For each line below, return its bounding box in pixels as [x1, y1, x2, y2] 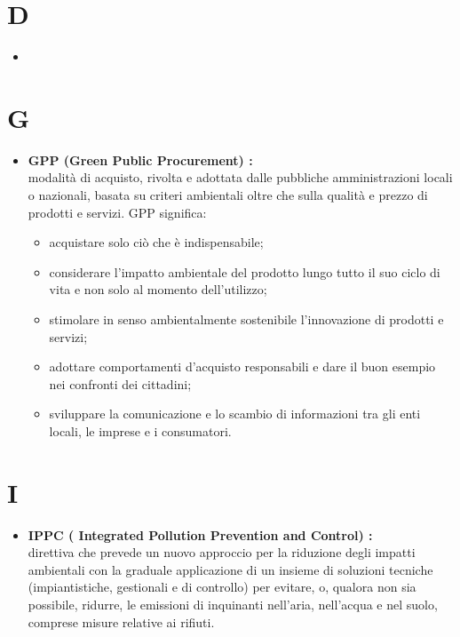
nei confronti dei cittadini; [49, 374, 192, 393]
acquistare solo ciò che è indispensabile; [49, 233, 264, 251]
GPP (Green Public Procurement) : [28, 150, 253, 169]
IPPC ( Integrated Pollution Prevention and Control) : [28, 525, 373, 544]
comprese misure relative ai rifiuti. [28, 612, 215, 631]
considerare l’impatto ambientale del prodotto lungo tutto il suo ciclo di [49, 262, 440, 281]
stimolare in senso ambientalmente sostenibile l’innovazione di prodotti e [49, 310, 444, 328]
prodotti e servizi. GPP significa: [28, 203, 207, 221]
